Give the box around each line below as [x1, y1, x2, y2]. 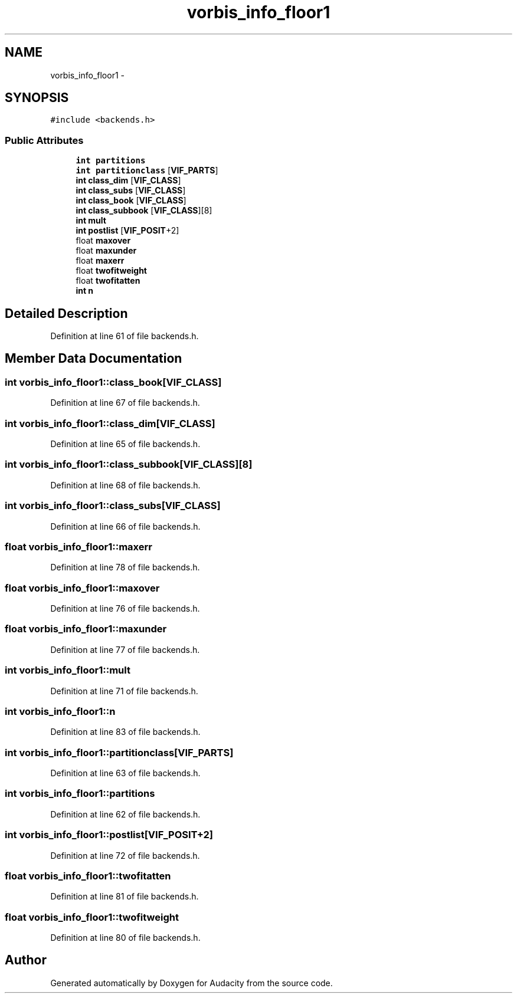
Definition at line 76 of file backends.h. [50, 603, 200, 613]
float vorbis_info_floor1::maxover [5, 582, 160, 594]
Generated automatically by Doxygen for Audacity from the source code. [50, 977, 333, 988]
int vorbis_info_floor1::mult [5, 664, 130, 677]
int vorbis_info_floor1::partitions [5, 787, 155, 800]
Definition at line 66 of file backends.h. [50, 521, 201, 531]
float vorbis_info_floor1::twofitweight [5, 911, 179, 923]
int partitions [76, 156, 146, 166]
